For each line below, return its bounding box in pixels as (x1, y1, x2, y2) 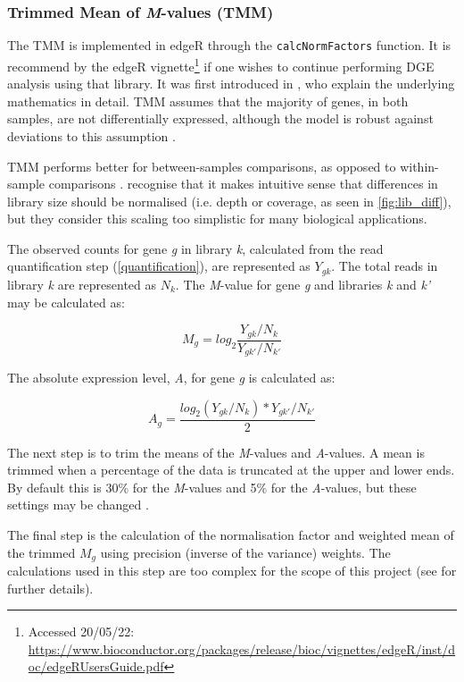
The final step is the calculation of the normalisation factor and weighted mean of (7, 526, 454, 544)
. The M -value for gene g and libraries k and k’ (175, 274, 431, 293)
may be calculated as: (7, 292, 125, 311)
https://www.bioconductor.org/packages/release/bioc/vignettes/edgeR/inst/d (28, 639, 456, 658)
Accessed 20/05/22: (28, 622, 135, 641)
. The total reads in (331, 257, 438, 275)
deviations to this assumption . (7, 126, 176, 145)
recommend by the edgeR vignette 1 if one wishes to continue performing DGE (7, 54, 435, 75)
